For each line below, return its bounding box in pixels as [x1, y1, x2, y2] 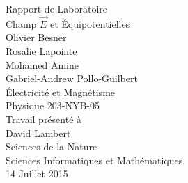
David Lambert [6, 125, 71, 140]
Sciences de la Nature [6, 139, 97, 154]
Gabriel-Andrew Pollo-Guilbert [6, 71, 138, 86]
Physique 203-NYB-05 [6, 98, 100, 113]
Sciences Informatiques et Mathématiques [6, 152, 183, 167]
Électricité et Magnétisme [6, 84, 116, 99]
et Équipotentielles [50, 16, 130, 31]
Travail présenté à [6, 111, 82, 126]
